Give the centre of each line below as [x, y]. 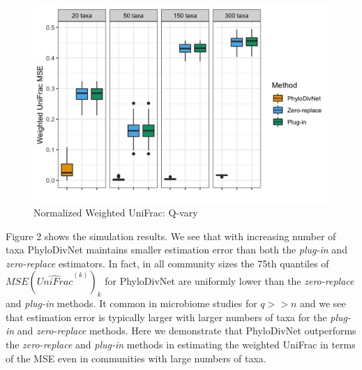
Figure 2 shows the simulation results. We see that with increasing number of [171, 236]
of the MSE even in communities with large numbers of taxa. [136, 358]
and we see [323, 303]
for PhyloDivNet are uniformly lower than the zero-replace [229, 281]
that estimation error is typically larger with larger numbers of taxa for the [166, 317]
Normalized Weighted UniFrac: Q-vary [116, 212]
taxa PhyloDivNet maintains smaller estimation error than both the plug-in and [176, 250]
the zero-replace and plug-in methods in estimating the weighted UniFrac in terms [181, 344]
